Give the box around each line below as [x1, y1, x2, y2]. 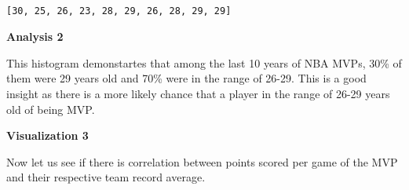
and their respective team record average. [6, 169, 206, 185]
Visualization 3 [6, 127, 89, 144]
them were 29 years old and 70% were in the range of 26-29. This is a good [6, 70, 367, 86]
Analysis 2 [6, 28, 64, 45]
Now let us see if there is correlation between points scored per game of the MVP [6, 153, 398, 170]
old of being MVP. [6, 100, 95, 117]
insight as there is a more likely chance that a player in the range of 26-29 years [6, 85, 390, 101]
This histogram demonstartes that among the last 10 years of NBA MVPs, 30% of [6, 54, 402, 71]
